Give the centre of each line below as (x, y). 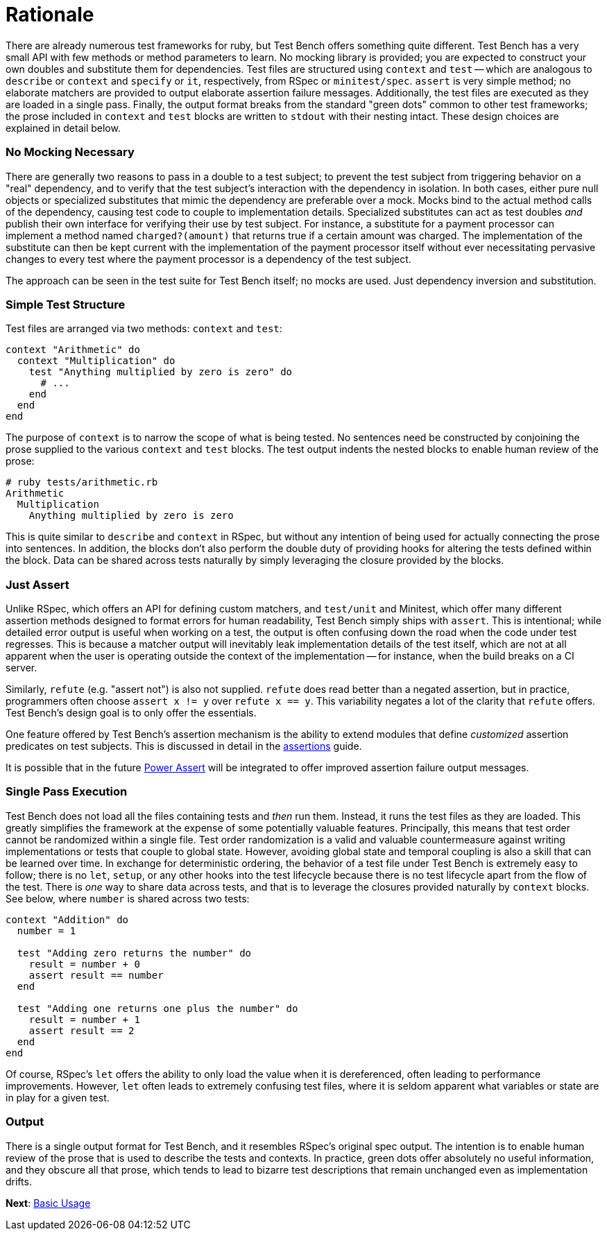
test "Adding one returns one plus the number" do (157, 1008)
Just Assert (37, 584)
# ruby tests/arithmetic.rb (82, 482)
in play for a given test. (58, 1097)
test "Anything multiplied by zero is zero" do (161, 372)
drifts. (19, 1181)
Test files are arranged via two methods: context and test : (144, 329)
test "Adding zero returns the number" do (134, 953)
